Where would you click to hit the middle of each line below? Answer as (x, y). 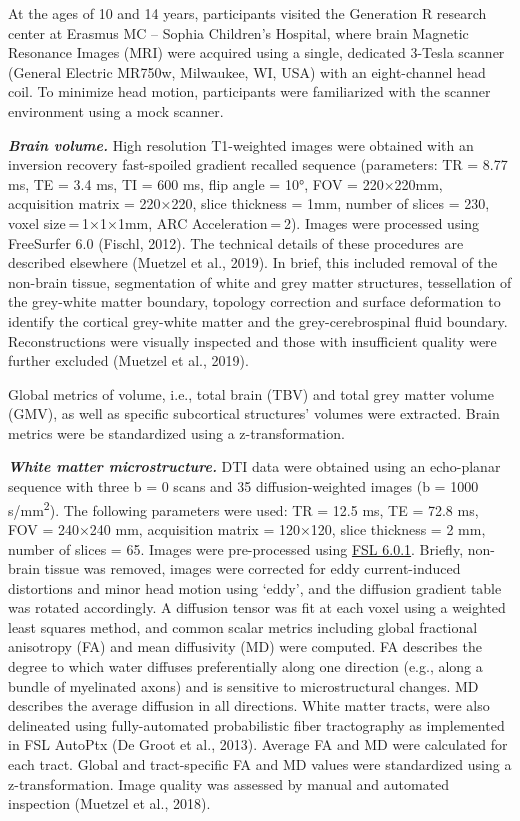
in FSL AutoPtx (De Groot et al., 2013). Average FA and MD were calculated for (258, 744)
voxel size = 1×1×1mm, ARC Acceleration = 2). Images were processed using (244, 222)
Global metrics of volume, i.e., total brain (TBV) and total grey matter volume (251, 393)
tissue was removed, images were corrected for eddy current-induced (252, 568)
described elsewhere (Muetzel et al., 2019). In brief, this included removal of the (253, 262)
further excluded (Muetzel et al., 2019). (128, 360)
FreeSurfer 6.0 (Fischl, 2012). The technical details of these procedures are (236, 242)
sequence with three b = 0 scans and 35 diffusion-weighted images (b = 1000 (243, 486)
